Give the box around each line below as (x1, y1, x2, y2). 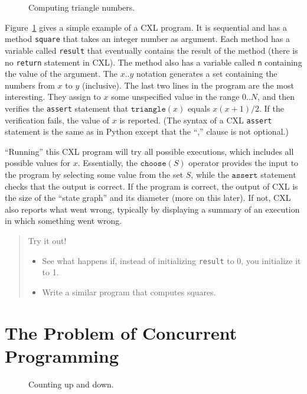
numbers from (5, 79, 55, 91)
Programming (5, 343, 119, 367)
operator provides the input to (188, 157, 299, 169)
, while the (191, 168, 229, 181)
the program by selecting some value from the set (5, 168, 184, 181)
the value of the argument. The (5, 67, 117, 80)
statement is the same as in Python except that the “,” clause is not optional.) (5, 125, 289, 138)
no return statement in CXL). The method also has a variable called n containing (5, 56, 302, 68)
